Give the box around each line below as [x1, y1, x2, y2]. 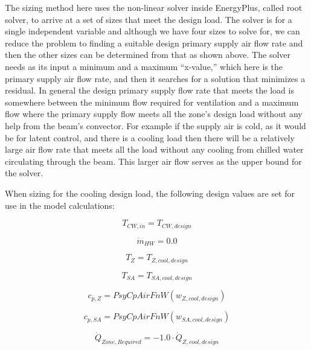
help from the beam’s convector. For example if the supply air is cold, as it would [5, 119, 306, 132]
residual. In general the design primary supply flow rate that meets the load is [5, 84, 294, 97]
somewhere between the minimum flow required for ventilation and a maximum [5, 95, 299, 108]
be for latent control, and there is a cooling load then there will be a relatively [5, 131, 295, 144]
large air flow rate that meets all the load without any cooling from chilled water [5, 143, 304, 156]
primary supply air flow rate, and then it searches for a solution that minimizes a [5, 72, 306, 84]
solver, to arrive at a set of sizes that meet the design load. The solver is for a [5, 13, 292, 25]
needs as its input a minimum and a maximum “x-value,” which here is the [5, 60, 283, 72]
